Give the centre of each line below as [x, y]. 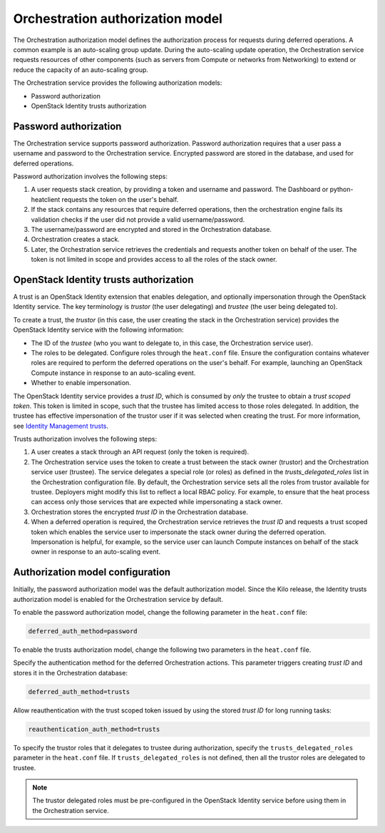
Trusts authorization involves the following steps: [85, 439]
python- [342, 190]
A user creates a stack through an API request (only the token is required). [140, 452]
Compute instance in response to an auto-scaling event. [113, 373]
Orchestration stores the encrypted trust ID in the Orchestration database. [140, 512]
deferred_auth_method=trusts [79, 691]
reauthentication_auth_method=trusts [94, 729]
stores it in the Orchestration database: [71, 673]
